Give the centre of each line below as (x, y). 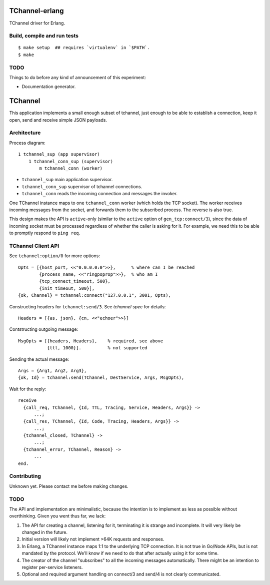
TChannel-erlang (36, 11)
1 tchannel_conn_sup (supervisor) (71, 161)
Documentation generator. (49, 87)
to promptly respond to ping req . (45, 233)
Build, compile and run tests (44, 36)
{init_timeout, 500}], (67, 288)
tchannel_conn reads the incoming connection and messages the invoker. (99, 194)
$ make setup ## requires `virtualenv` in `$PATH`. (84, 48)
